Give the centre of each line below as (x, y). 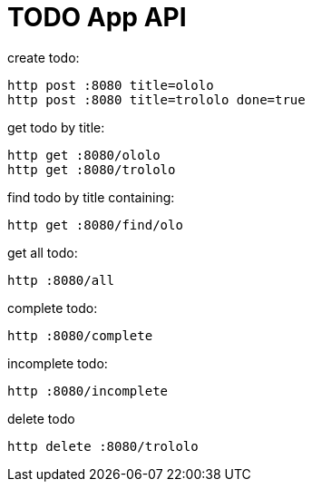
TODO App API (97, 17)
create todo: (44, 57)
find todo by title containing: (91, 197)
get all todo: (43, 252)
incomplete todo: (58, 363)
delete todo (41, 418)
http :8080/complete (80, 335)
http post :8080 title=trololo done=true (156, 99)
